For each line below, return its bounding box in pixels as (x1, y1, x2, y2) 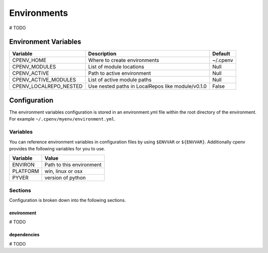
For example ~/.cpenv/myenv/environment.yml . (9, 116, 116, 122)
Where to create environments (88, 57, 159, 64)
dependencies (9, 232, 40, 238)
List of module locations (88, 63, 144, 70)
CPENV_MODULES (12, 63, 56, 70)
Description (88, 50, 117, 57)
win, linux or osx (44, 168, 83, 175)
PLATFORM (12, 168, 39, 175)
